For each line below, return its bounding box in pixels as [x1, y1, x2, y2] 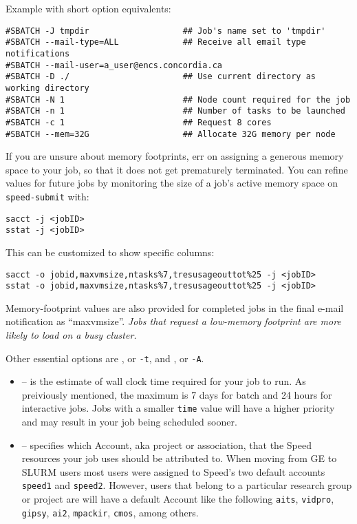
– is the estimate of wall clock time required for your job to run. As [21, 374, 306, 388]
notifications [6, 48, 70, 59]
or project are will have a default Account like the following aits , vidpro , [21, 492, 334, 506]
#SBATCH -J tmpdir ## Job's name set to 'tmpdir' [6, 25, 326, 36]
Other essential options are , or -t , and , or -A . [6, 350, 204, 365]
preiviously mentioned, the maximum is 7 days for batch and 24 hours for [21, 387, 332, 401]
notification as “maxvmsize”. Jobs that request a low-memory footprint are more [6, 314, 341, 328]
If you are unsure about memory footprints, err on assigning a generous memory [6, 149, 344, 163]
